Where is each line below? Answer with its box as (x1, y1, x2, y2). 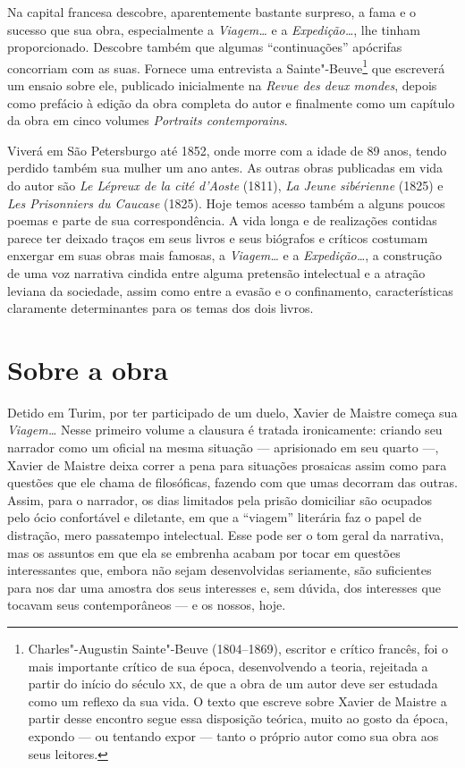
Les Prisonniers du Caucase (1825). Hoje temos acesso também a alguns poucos (7, 193, 445, 212)
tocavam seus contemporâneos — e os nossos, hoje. (7, 595, 286, 614)
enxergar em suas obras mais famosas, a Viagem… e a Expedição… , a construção (7, 246, 442, 265)
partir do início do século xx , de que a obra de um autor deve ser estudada (28, 674, 438, 693)
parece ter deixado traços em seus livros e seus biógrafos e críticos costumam (7, 228, 428, 247)
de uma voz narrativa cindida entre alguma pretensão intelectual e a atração (7, 263, 426, 282)
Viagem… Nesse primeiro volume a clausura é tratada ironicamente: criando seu (7, 420, 443, 439)
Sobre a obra (7, 350, 168, 387)
